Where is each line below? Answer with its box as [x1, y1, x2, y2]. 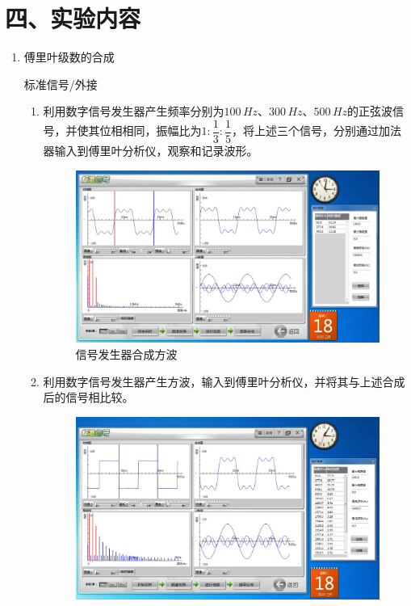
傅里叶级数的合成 [23, 48, 115, 65]
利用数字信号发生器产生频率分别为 [43, 103, 224, 120]
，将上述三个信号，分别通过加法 [232, 122, 402, 139]
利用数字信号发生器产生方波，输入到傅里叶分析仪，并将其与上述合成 [43, 372, 405, 389]
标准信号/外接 [23, 75, 98, 92]
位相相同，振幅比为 [99, 122, 202, 139]
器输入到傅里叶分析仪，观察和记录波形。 [43, 141, 258, 158]
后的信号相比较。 [43, 389, 134, 406]
